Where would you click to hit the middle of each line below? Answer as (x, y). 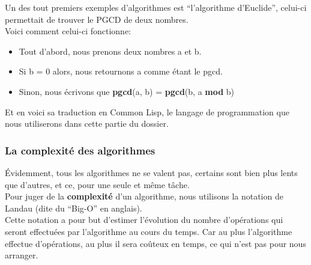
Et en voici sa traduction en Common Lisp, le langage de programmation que (147, 111)
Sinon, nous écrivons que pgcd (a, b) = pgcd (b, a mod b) (127, 91)
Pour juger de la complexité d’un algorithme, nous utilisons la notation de (144, 196)
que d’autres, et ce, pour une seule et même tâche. (97, 184)
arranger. (22, 255)
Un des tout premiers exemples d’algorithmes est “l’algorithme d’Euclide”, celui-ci (156, 7)
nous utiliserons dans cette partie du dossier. (87, 123)
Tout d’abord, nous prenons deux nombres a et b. (110, 51)
